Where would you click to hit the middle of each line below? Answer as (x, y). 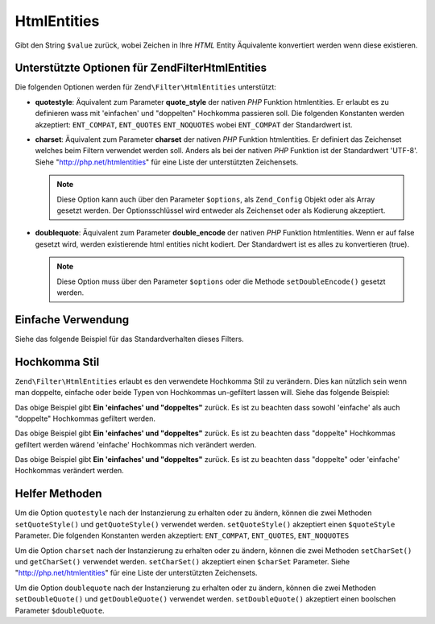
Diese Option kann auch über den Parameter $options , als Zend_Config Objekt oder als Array (216, 199)
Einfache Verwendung (72, 320)
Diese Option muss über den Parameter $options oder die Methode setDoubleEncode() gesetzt (221, 281)
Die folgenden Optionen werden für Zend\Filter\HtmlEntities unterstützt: (146, 87)
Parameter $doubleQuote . (60, 610)
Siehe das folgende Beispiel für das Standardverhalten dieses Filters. (130, 339)
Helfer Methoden (58, 494)
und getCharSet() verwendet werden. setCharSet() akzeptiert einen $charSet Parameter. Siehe (182, 561)
